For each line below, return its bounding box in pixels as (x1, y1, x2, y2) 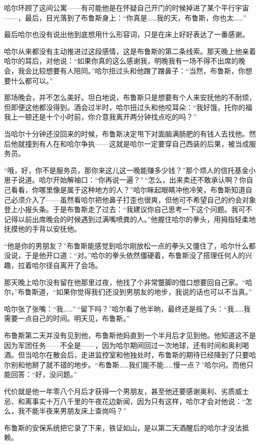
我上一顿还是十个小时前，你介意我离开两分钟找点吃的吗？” (4, 111, 196, 122)
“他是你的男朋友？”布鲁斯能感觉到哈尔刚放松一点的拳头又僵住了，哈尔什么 (4, 240, 249, 250)
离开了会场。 (59, 260, 102, 270)
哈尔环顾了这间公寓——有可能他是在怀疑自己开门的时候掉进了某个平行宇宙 (4, 2, 249, 12)
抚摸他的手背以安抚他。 (4, 223, 81, 234)
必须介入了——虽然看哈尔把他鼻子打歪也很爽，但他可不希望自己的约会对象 (10, 194, 256, 204)
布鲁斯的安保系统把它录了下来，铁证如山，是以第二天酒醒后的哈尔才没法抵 (4, 422, 249, 432)
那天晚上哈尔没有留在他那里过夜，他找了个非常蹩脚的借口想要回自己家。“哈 (4, 276, 252, 287)
